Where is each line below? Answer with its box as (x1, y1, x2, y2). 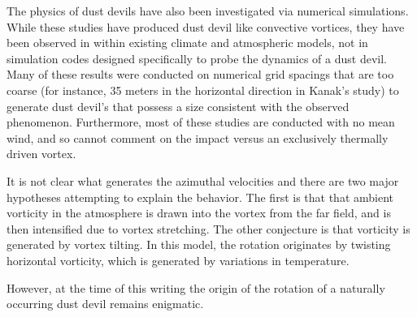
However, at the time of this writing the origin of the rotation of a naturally (7, 279, 385, 296)
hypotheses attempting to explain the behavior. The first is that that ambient (7, 188, 394, 205)
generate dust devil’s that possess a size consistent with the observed (7, 97, 350, 114)
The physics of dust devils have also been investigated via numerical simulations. (7, 2, 409, 19)
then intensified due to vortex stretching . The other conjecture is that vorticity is (7, 220, 410, 237)
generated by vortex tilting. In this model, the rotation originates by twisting (7, 236, 391, 253)
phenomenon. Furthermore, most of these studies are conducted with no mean (7, 114, 395, 131)
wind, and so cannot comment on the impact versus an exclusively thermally (7, 129, 389, 146)
